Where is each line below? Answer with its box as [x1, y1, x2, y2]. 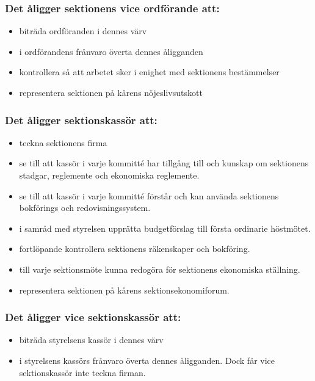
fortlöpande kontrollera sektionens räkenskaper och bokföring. [19, 242, 250, 255]
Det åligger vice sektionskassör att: [5, 309, 181, 325]
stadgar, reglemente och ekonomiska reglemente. [19, 169, 200, 181]
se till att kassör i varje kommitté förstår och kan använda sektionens [19, 189, 279, 202]
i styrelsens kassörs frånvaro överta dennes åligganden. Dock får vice [19, 353, 275, 366]
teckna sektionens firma [19, 136, 107, 149]
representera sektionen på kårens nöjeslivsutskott [19, 86, 203, 98]
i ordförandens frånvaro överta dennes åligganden [19, 45, 203, 57]
